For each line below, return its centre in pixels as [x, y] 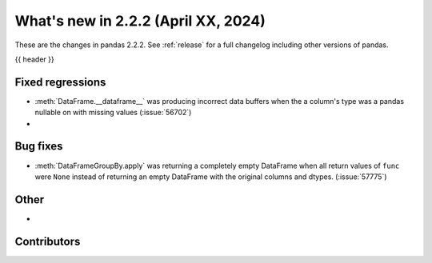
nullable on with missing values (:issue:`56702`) [113, 113]
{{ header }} [35, 59]
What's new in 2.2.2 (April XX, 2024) [140, 21]
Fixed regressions [60, 82]
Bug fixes [39, 147]
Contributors [48, 241]
